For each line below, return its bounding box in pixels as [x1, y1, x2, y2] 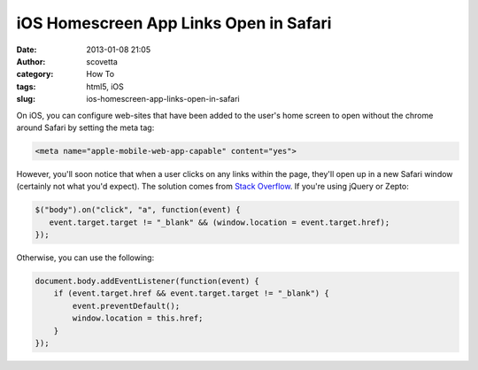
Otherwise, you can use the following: [16, 252, 155, 263]
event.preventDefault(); [72, 301, 181, 311]
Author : [16, 56, 46, 66]
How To [86, 69, 115, 80]
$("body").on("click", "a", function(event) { [35, 204, 241, 215]
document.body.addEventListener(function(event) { [35, 275, 260, 286]
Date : [16, 44, 37, 55]
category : [16, 69, 54, 80]
